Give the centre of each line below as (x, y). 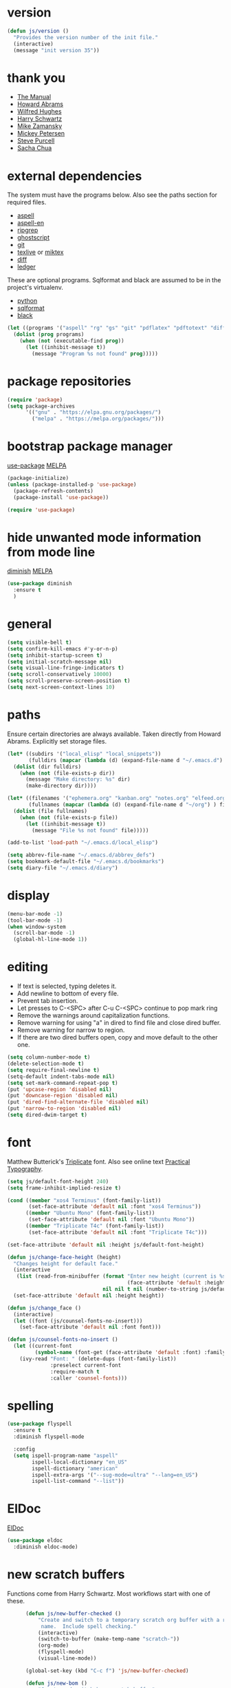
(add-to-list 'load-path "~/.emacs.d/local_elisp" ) (82, 843)
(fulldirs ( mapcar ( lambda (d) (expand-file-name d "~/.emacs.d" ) (126, 760)
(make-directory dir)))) (61, 786)
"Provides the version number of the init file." (86, 37)
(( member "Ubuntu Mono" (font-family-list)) (90, 1213)
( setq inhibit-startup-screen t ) (55, 655)
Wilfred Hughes (39, 112)
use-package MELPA (37, 465)
